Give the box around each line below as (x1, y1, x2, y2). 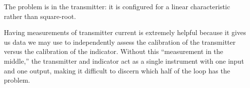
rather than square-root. (4, 11, 76, 21)
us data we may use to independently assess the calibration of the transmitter (4, 36, 236, 47)
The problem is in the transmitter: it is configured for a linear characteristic (4, 1, 230, 11)
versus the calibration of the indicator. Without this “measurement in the (4, 46, 223, 56)
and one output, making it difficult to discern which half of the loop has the (4, 65, 230, 75)
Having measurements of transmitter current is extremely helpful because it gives (4, 27, 246, 37)
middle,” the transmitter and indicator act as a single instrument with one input (4, 55, 244, 66)
